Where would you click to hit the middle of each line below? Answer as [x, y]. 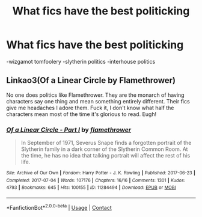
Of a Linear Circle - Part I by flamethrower [69, 129]
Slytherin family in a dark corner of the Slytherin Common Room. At [104, 149]
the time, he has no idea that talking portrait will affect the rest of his [106, 156]
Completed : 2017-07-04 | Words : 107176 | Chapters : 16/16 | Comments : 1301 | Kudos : [96, 180]
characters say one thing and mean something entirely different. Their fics [98, 101]
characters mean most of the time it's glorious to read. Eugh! [81, 114]
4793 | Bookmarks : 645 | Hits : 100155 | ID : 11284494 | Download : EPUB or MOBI [91, 188]
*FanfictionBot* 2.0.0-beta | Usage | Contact [59, 207]
